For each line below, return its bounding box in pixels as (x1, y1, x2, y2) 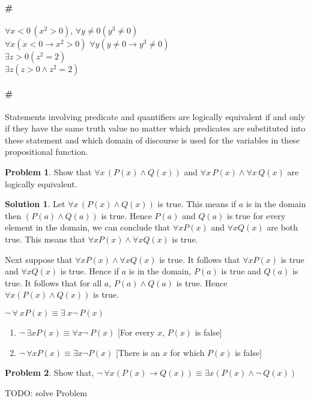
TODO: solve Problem (5, 386, 88, 399)
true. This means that (5, 232, 85, 245)
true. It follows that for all (5, 276, 102, 289)
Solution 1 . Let (5, 197, 65, 210)
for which (170, 346, 205, 358)
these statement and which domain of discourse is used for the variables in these (5, 133, 300, 146)
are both (267, 221, 298, 234)
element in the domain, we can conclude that (5, 221, 171, 234)
